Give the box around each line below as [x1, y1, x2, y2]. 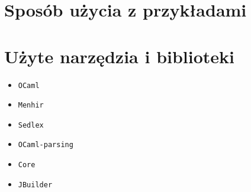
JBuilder [18, 180, 53, 189]
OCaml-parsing [18, 141, 73, 149]
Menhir [18, 101, 44, 110]
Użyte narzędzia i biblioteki [4, 44, 235, 68]
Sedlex [18, 121, 44, 129]
